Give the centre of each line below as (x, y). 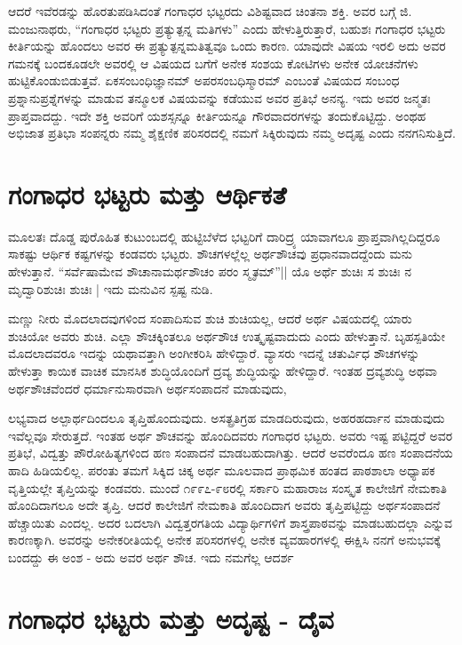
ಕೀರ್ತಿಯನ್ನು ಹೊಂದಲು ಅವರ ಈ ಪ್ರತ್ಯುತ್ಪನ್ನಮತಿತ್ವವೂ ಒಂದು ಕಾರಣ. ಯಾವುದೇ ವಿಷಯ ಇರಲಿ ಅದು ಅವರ (227, 46)
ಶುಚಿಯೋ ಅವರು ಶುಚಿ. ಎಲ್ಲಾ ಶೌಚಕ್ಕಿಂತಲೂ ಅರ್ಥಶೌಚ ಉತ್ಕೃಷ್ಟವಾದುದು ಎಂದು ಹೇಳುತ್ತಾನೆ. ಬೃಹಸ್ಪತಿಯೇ (227, 335)
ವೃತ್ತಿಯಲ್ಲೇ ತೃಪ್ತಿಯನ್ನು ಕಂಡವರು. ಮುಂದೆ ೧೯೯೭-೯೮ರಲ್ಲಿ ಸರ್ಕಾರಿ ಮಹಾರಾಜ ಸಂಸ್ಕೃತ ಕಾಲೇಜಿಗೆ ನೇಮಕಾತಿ (228, 487)
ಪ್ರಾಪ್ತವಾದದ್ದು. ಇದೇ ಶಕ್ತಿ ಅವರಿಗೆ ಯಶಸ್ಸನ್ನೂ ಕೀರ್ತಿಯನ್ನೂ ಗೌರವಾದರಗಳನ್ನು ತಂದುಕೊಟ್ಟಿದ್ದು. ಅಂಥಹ (217, 115)
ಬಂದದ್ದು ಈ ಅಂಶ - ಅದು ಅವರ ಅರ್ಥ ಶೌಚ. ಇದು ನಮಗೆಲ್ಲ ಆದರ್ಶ (151, 557)
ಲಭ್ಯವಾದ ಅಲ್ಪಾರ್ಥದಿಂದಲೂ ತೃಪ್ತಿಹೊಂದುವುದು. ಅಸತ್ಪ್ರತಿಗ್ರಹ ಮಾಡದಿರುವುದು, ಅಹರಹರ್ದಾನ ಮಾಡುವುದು (227, 418)
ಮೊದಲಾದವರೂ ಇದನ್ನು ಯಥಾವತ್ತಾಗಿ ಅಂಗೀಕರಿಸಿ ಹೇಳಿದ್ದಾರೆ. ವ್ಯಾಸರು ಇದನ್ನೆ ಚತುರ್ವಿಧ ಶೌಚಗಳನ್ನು (214, 353)
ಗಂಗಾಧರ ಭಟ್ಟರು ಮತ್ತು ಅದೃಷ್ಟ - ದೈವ (171, 618)
